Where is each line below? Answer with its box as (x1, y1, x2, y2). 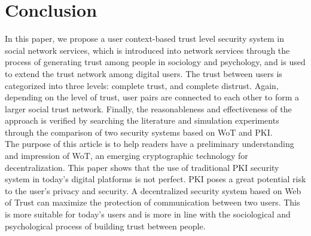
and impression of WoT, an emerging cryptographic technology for (5, 149, 248, 162)
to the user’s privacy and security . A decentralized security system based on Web (5, 184, 301, 197)
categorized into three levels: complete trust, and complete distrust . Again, (5, 79, 279, 91)
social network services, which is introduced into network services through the (5, 44, 290, 56)
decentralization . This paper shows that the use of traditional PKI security (5, 161, 279, 173)
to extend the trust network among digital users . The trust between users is (5, 67, 282, 79)
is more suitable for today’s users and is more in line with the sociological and (5, 208, 291, 220)
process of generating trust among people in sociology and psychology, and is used (5, 56, 306, 68)
